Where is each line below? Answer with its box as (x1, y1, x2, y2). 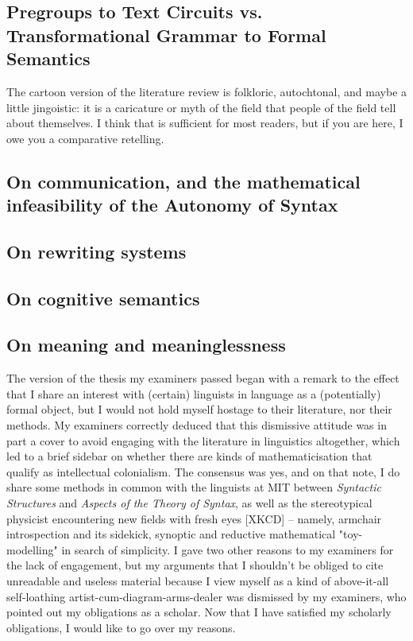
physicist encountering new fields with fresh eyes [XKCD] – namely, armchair (6, 510, 382, 526)
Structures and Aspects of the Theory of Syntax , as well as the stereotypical (6, 495, 372, 511)
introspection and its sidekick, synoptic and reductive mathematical (6, 526, 336, 542)
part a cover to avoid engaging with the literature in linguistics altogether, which (6, 432, 400, 449)
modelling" (6, 541, 58, 557)
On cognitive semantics (6, 286, 200, 310)
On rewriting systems (6, 239, 187, 263)
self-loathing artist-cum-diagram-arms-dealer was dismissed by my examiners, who (6, 588, 407, 604)
